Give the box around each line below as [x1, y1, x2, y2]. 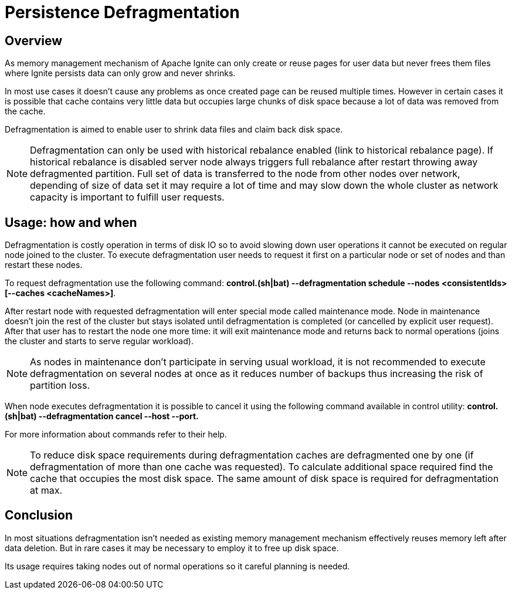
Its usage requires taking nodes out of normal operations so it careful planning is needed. [5, 561, 350, 571]
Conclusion [5, 508, 73, 523]
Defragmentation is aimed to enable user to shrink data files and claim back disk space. [5, 124, 343, 135]
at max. [30, 484, 63, 497]
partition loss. [30, 379, 90, 392]
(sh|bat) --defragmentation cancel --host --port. [5, 411, 199, 422]
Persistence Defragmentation [5, 2, 240, 22]
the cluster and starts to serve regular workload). [5, 336, 194, 347]
